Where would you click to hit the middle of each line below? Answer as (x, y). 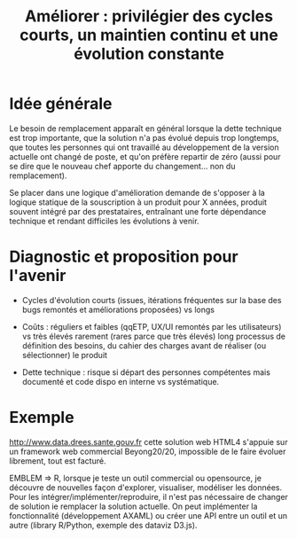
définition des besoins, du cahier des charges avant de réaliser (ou (144, 345)
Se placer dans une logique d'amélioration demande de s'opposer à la (137, 192)
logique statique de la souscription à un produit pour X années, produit (138, 202)
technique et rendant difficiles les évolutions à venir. (104, 221)
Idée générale (61, 104)
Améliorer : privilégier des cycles (149, 16)
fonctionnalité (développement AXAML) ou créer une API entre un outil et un (148, 515)
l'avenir (38, 276)
